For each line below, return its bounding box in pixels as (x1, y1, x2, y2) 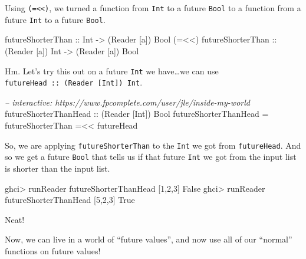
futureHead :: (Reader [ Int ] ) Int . (5, 76, 143, 88)
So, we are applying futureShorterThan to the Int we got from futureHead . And (5, 139, 301, 151)
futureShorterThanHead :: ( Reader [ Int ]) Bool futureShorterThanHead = (5, 107, 269, 120)
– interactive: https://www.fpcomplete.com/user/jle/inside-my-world (5, 96, 250, 108)
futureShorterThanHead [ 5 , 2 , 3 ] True (5, 194, 135, 206)
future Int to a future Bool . (5, 13, 106, 25)
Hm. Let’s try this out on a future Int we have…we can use (5, 64, 219, 77)
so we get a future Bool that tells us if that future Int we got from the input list (5, 150, 297, 163)
